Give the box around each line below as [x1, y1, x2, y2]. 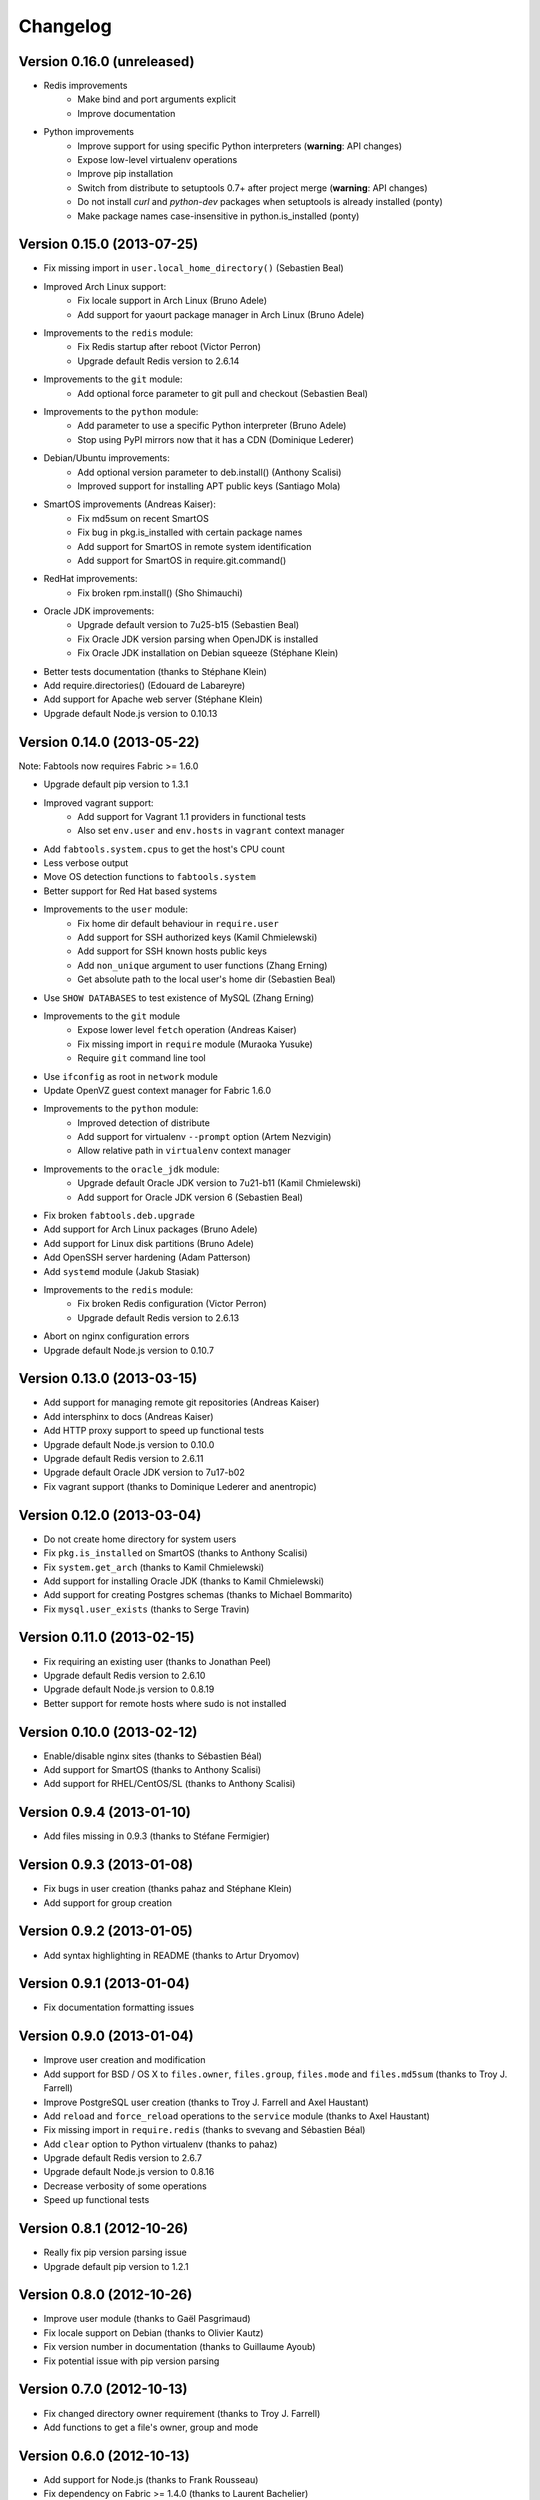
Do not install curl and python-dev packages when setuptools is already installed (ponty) [77, 196, 444, 208]
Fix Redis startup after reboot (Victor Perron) [77, 341, 262, 353]
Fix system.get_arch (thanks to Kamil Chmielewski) [43, 1561, 265, 1573]
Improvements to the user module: [43, 903, 189, 915]
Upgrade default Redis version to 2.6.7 [43, 2152, 202, 2164]
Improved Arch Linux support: [43, 280, 167, 292]
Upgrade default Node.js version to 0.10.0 [43, 1438, 215, 1450]
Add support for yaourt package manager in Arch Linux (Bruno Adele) [77, 308, 365, 320]
